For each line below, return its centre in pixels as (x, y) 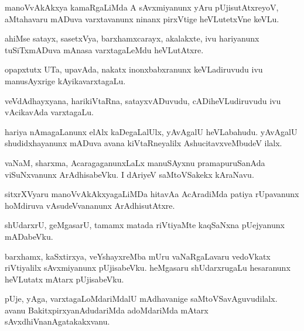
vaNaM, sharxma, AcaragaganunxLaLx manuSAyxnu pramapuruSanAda (135, 162)
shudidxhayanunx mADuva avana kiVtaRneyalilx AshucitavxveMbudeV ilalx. (144, 143)
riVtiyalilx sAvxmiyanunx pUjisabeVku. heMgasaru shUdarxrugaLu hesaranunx (148, 268)
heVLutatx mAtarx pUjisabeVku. (64, 279)
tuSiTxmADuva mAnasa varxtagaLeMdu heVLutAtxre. (104, 49)
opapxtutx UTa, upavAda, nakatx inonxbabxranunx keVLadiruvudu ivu (134, 69)
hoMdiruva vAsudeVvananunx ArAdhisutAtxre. (90, 205)
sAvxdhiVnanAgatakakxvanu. (57, 321)
